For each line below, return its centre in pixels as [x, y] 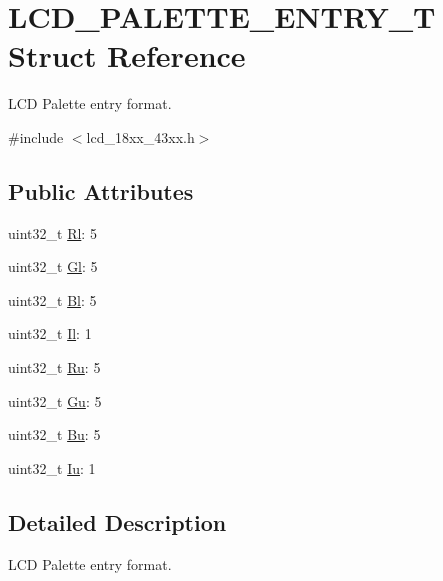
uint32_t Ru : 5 [54, 367]
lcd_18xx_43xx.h [140, 136]
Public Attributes [101, 190]
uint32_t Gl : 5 [53, 266]
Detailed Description [117, 521]
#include [36, 136]
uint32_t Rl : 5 [52, 232]
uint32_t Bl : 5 [52, 299]
